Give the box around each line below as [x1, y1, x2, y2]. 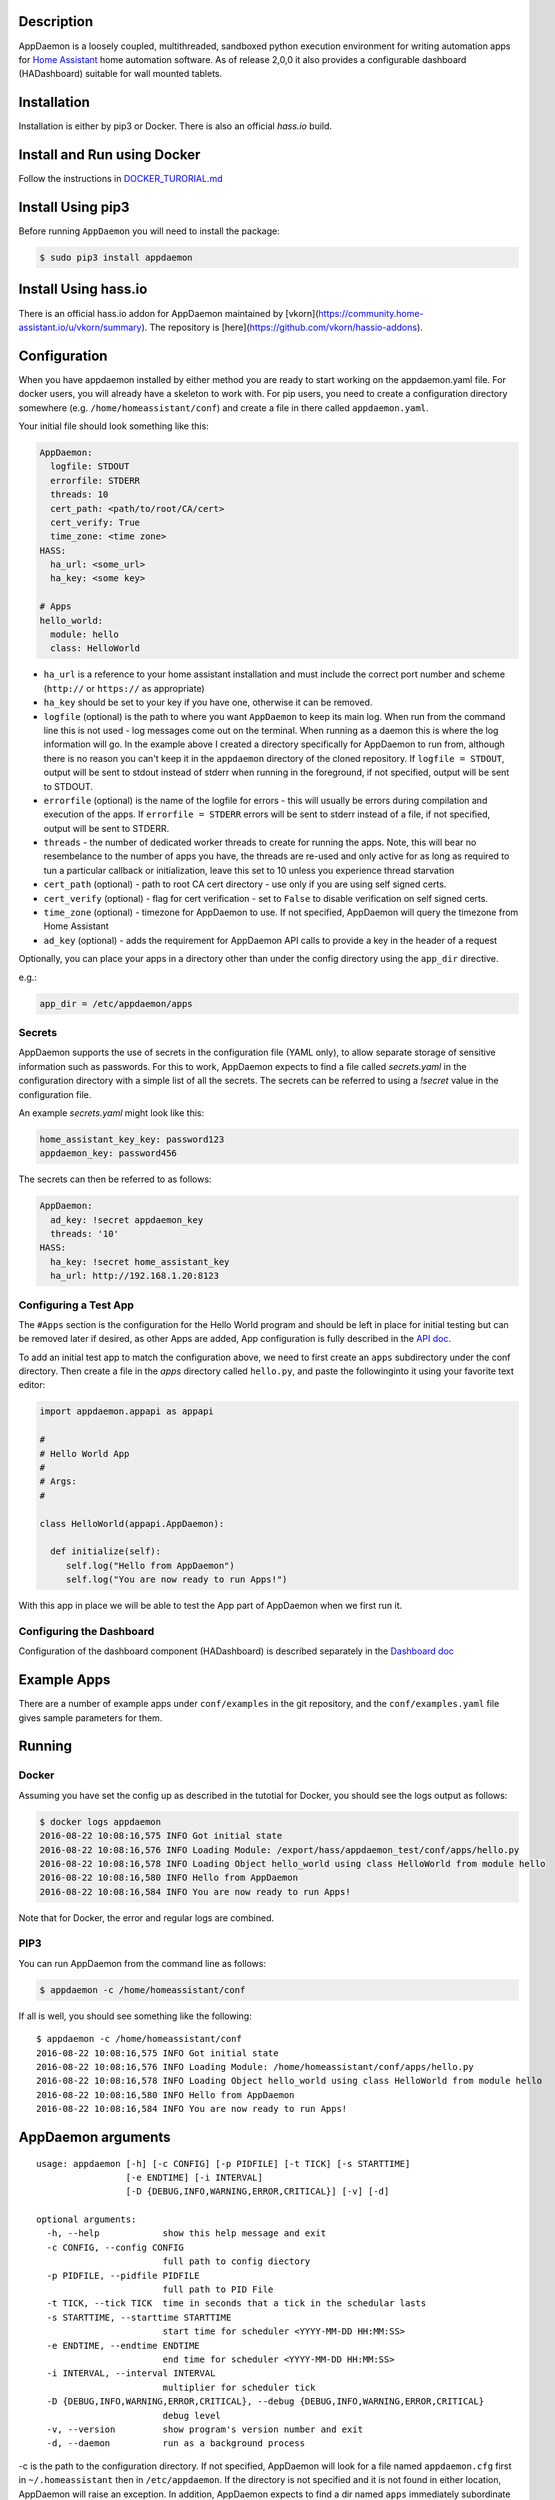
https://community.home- [318, 307, 424, 319]
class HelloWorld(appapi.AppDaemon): [39, 1518, 225, 1529]
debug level [162, 2410, 222, 2421]
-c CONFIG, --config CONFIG [46, 2241, 185, 2253]
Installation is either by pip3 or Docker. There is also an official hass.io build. [18, 120, 333, 132]
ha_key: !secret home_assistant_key [50, 1256, 230, 1267]
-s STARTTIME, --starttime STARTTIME [46, 2311, 232, 2323]
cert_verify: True [50, 516, 140, 528]
